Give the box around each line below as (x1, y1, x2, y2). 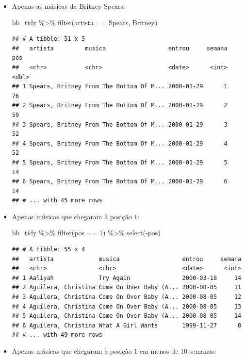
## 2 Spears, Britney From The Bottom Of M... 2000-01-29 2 (12, 102, 228, 109)
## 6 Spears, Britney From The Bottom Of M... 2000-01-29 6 (12, 178, 228, 185)
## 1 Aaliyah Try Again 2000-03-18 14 (12, 274, 242, 281)
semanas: (189, 346, 216, 356)
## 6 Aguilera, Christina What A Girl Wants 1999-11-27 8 (12, 322, 242, 329)
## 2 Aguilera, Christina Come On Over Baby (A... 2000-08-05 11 (12, 284, 242, 291)
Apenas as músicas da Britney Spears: (12, 1, 125, 11)
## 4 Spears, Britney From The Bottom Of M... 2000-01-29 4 (12, 140, 228, 147)
